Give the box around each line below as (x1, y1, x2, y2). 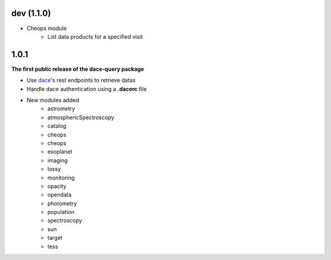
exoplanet (47, 148, 73, 156)
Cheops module (26, 25, 67, 32)
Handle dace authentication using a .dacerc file (26, 85, 147, 92)
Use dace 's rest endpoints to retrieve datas (26, 77, 136, 84)
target (47, 234, 63, 242)
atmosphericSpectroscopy (47, 114, 115, 121)
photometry (47, 200, 77, 207)
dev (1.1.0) (11, 8, 51, 18)
